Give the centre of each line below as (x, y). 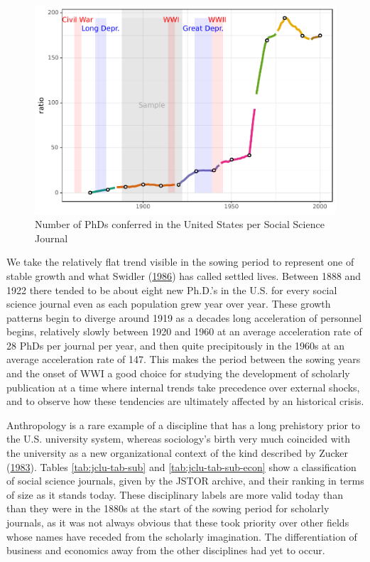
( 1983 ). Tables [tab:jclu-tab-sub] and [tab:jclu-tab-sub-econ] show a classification (181, 466)
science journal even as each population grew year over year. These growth (169, 304)
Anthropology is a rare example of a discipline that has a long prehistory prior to (184, 425)
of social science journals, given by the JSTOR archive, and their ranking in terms (185, 481)
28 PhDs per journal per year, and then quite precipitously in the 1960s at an (176, 345)
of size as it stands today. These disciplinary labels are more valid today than (175, 494)
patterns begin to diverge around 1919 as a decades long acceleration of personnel (184, 317)
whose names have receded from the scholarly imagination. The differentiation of (182, 536)
